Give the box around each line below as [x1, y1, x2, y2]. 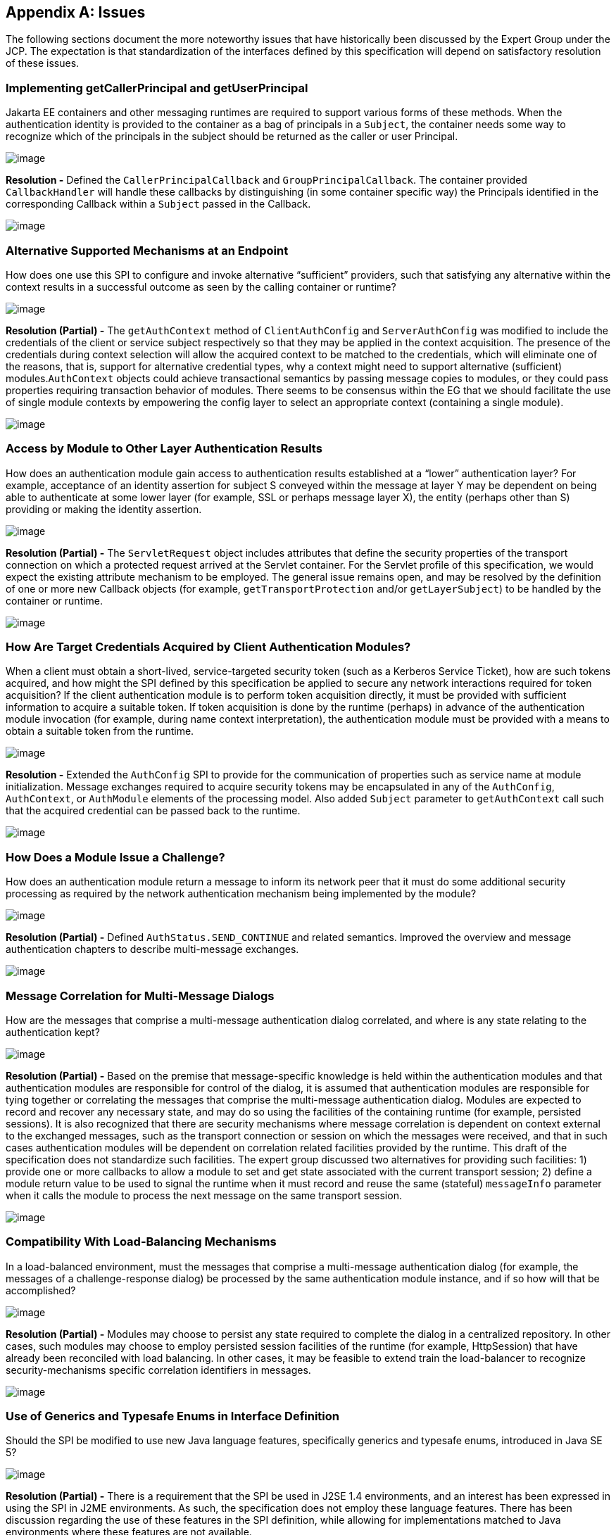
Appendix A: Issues [6, 4, 146, 21]
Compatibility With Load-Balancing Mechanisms [6, 1234, 277, 1249]
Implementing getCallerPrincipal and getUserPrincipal [6, 80, 308, 95]
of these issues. [6, 57, 80, 70]
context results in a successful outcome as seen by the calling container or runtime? [6, 280, 396, 293]
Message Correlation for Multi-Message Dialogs [6, 988, 275, 1003]
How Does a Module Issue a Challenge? [6, 849, 225, 864]
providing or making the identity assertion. [6, 503, 202, 515]
